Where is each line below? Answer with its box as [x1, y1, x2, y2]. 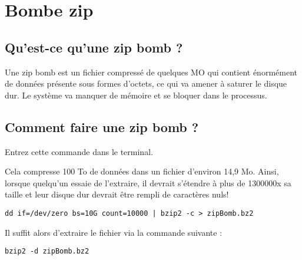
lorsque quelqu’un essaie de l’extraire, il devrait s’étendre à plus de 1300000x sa [5, 176, 291, 189]
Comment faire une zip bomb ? [5, 117, 199, 136]
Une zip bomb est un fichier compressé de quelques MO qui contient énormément [5, 65, 297, 78]
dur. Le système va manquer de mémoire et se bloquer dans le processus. [5, 88, 267, 101]
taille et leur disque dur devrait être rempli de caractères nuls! [5, 188, 229, 200]
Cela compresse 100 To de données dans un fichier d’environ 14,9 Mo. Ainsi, [5, 165, 279, 177]
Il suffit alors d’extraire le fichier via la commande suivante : [5, 226, 223, 238]
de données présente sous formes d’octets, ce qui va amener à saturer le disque [5, 77, 287, 90]
